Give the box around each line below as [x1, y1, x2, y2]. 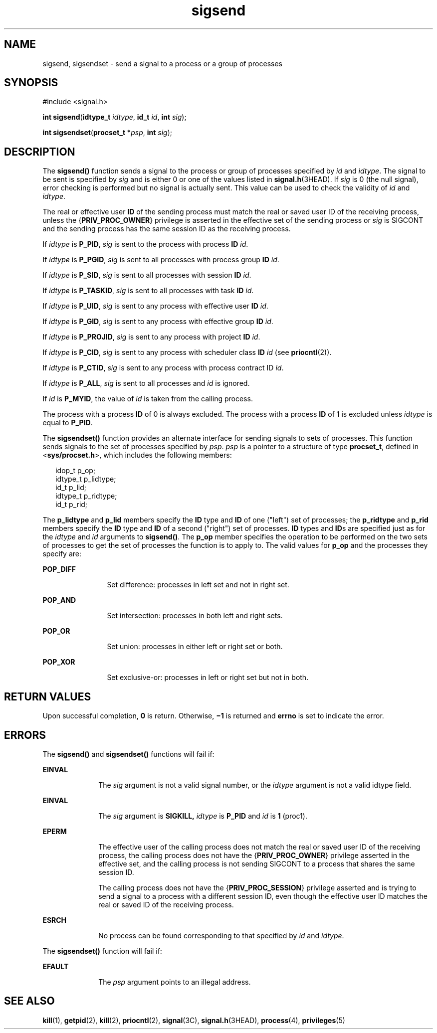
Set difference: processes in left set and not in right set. [107, 580, 289, 589]
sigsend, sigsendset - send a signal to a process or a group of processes [42, 59, 282, 68]
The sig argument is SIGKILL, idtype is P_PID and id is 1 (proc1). [98, 811, 307, 820]
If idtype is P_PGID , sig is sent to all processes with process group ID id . [42, 255, 279, 264]
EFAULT [42, 962, 69, 971]
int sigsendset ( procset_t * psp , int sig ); [42, 128, 173, 137]
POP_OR [42, 627, 70, 636]
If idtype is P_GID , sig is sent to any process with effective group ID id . [42, 317, 273, 326]
